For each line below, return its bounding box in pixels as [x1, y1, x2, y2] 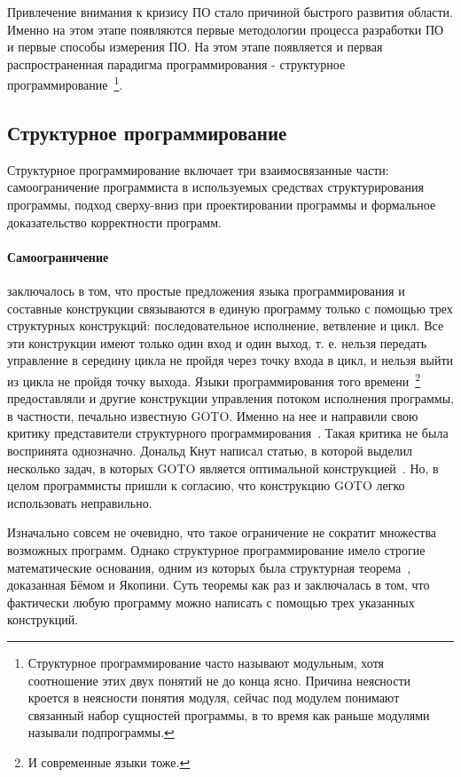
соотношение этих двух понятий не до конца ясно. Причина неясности [27, 670, 411, 689]
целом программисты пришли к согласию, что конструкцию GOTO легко [7, 476, 405, 495]
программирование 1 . [7, 73, 123, 94]
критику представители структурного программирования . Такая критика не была [7, 424, 449, 442]
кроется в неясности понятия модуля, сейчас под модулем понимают [27, 688, 400, 707]
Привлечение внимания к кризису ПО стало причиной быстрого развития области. [7, 3, 453, 20]
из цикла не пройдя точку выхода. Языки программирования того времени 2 [7, 369, 421, 390]
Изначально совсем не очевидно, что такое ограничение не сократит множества [7, 523, 437, 542]
